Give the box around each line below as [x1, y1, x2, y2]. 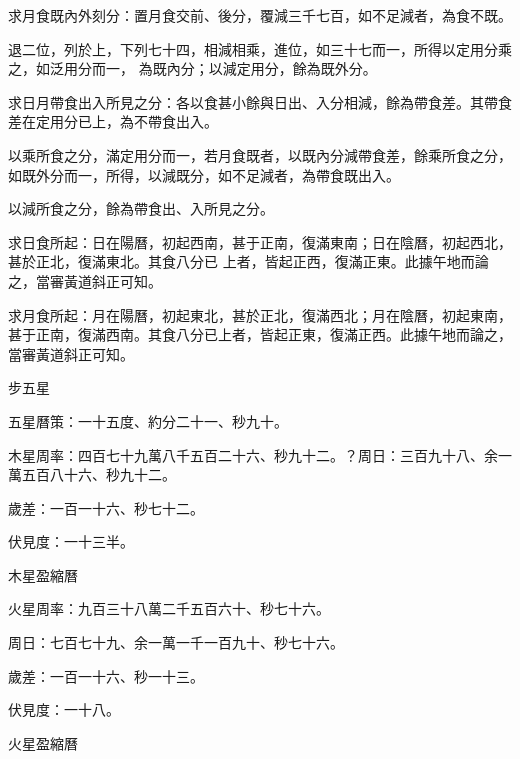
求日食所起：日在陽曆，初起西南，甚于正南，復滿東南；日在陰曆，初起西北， [8, 231, 512, 252]
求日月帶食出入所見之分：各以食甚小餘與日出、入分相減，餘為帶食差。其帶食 [8, 91, 512, 112]
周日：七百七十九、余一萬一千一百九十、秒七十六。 [8, 632, 344, 653]
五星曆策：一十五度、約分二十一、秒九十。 [8, 410, 288, 431]
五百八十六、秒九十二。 [21, 464, 176, 485]
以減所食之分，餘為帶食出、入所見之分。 [8, 198, 274, 219]
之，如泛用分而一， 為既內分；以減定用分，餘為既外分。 [8, 58, 377, 79]
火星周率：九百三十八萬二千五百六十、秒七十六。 [8, 598, 330, 619]
